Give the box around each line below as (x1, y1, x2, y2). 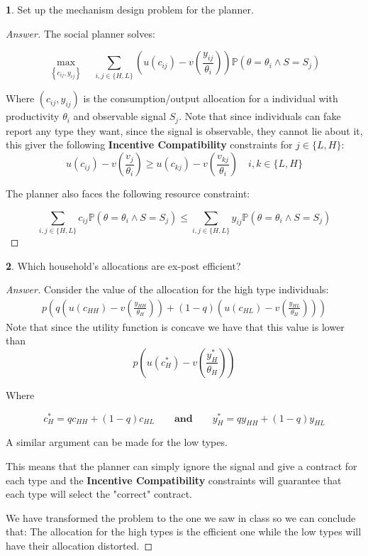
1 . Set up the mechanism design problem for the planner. (6, 2, 254, 16)
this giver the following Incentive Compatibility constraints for (6, 137, 293, 152)
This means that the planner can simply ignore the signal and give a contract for (6, 459, 357, 474)
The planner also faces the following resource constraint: (6, 186, 250, 201)
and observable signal (73, 109, 167, 124)
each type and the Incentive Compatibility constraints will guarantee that (6, 472, 342, 487)
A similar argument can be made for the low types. (6, 435, 228, 449)
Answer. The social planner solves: (6, 26, 155, 40)
